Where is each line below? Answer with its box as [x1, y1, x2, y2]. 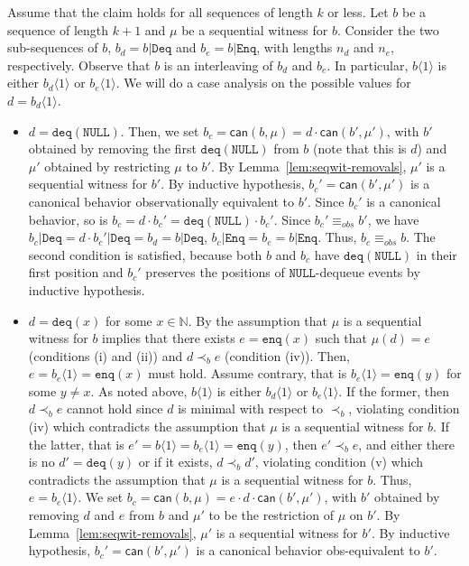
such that [315, 329, 368, 348]
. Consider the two [336, 20, 439, 39]
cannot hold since [66, 399, 163, 418]
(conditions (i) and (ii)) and [28, 346, 183, 365]
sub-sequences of [7, 38, 98, 57]
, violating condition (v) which [254, 452, 424, 471]
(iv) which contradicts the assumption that [28, 417, 266, 436]
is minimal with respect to [178, 399, 323, 418]
